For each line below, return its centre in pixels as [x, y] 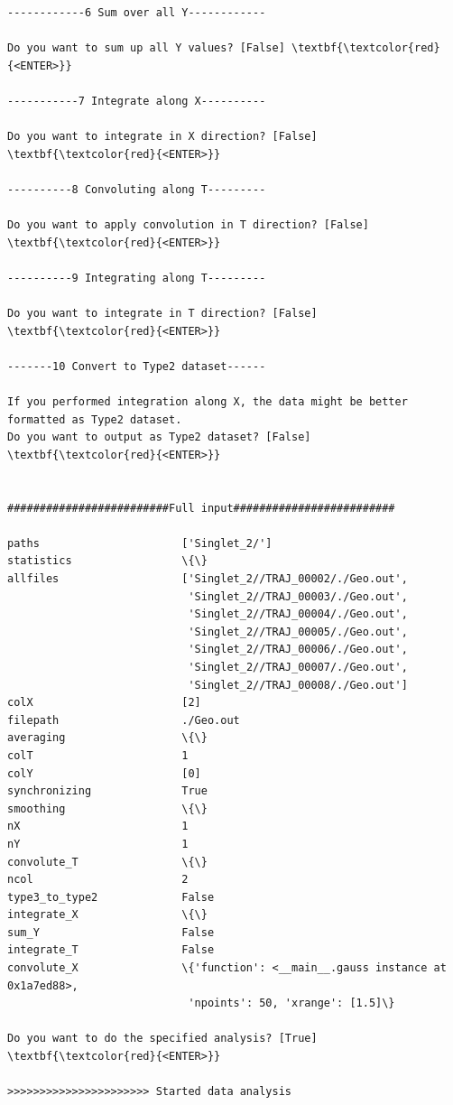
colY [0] [104, 773]
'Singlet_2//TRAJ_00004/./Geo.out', [298, 614]
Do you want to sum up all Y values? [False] [146, 48]
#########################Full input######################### [201, 508]
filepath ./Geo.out [124, 720]
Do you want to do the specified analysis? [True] [162, 1039]
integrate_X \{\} [107, 915]
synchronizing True [107, 791]
